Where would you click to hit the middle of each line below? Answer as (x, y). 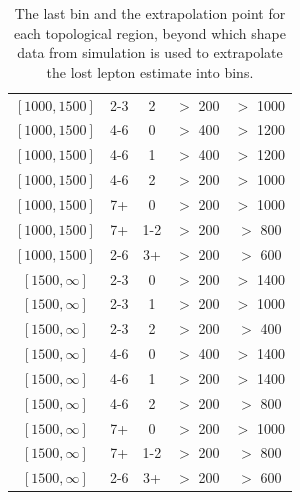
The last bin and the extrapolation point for (150, 13)
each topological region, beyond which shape (149, 32)
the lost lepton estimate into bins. (150, 71)
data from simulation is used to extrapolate (150, 52)
